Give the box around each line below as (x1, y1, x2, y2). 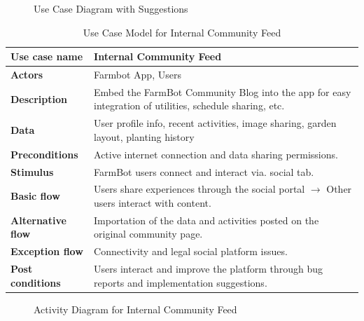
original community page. (94, 226, 203, 241)
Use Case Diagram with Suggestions (34, 1, 188, 15)
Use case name (10, 49, 83, 64)
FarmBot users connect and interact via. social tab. (94, 164, 314, 179)
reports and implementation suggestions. (94, 275, 267, 289)
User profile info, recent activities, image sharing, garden (94, 116, 337, 130)
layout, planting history (94, 129, 195, 144)
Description (10, 91, 68, 106)
